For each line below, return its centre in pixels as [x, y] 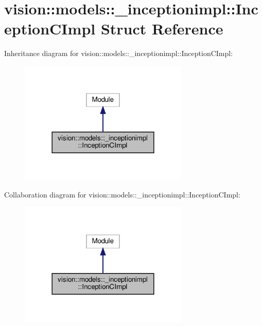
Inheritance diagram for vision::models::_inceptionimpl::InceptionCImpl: [119, 53]
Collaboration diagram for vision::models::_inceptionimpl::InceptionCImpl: [122, 195]
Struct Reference [162, 29]
